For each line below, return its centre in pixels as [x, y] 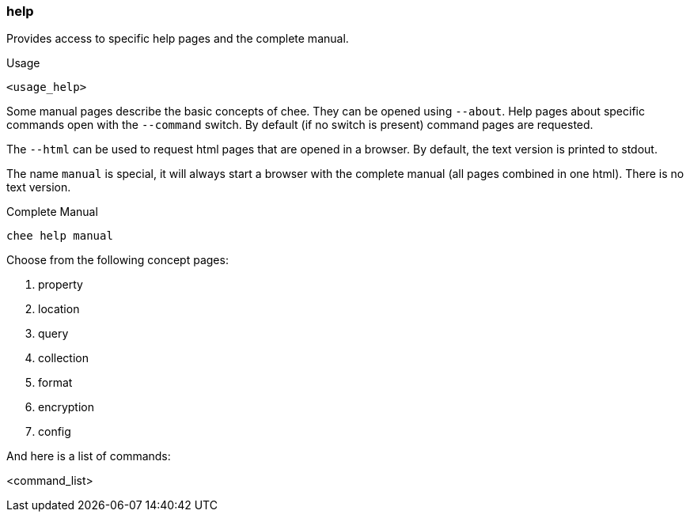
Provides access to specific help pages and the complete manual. [178, 39]
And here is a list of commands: [89, 456]
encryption [66, 407]
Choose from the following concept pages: [118, 260]
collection [63, 358]
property [61, 285]
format [55, 383]
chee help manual [60, 236]
